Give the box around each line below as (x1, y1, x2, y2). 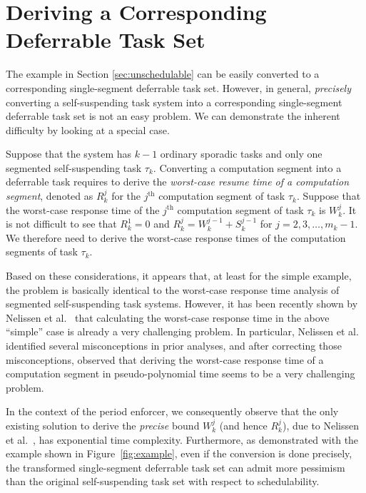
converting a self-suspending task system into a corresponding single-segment (6, 94, 342, 109)
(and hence (219, 417, 268, 432)
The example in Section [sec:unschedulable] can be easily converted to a (6, 66, 320, 81)
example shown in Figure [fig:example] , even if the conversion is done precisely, (6, 446, 352, 461)
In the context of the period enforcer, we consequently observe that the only (6, 404, 339, 419)
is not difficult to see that (6, 216, 117, 231)
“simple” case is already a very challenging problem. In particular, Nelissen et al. (6, 324, 359, 339)
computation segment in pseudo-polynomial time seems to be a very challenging (6, 366, 355, 381)
